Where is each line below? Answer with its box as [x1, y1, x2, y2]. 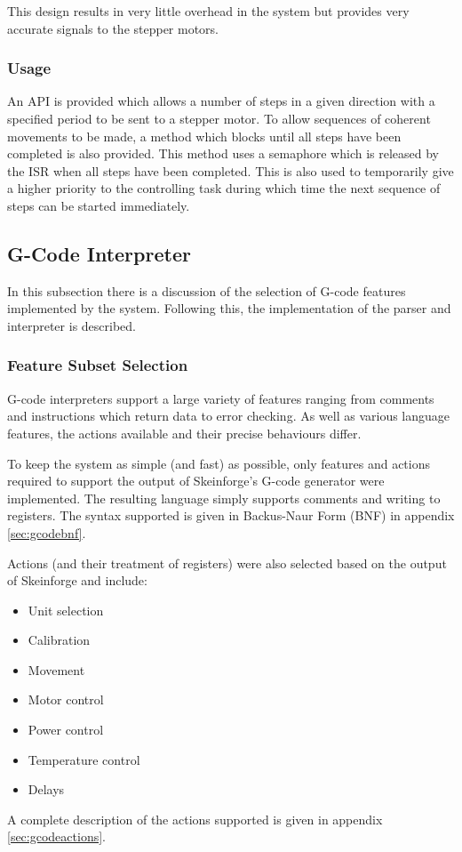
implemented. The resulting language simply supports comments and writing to [7, 488, 441, 507]
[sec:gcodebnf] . [7, 523, 86, 542]
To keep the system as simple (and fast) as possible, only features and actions [7, 454, 430, 472]
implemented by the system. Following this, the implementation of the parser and [7, 299, 451, 317]
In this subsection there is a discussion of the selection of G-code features [7, 281, 406, 300]
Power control [28, 720, 104, 739]
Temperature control [28, 750, 140, 768]
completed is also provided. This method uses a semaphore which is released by [7, 144, 440, 163]
